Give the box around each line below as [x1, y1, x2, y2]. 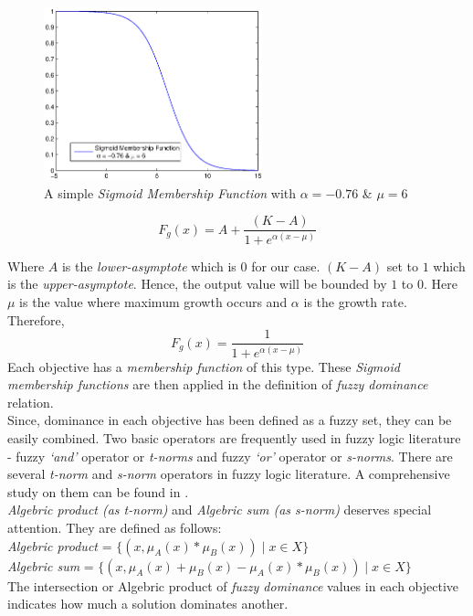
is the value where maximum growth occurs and [19, 292, 288, 312]
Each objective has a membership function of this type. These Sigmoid [7, 356, 400, 376]
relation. [7, 392, 54, 411]
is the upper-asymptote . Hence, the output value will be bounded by [7, 274, 387, 293]
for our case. [251, 256, 321, 275]
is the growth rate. [303, 292, 407, 312]
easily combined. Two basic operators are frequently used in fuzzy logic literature [7, 428, 461, 447]
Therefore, [7, 310, 65, 329]
